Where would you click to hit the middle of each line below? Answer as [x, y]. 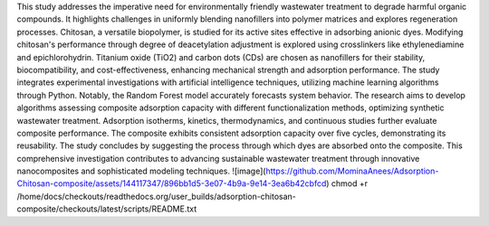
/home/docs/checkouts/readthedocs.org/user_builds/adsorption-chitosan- [156, 196]
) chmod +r [347, 184]
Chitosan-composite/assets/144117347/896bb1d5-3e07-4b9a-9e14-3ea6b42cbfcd [172, 184]
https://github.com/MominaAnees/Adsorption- [352, 171]
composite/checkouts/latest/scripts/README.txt [107, 209]
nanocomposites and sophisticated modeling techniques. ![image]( [141, 171]
